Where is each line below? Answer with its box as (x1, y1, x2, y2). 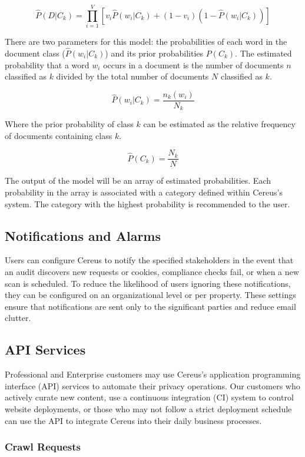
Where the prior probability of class (5, 118, 134, 130)
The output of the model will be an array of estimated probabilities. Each (5, 174, 271, 187)
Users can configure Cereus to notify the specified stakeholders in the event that (5, 254, 294, 266)
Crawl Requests (5, 439, 81, 454)
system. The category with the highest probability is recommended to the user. (5, 197, 290, 210)
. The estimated (235, 47, 292, 59)
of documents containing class (5, 129, 112, 141)
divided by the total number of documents (56, 70, 209, 82)
